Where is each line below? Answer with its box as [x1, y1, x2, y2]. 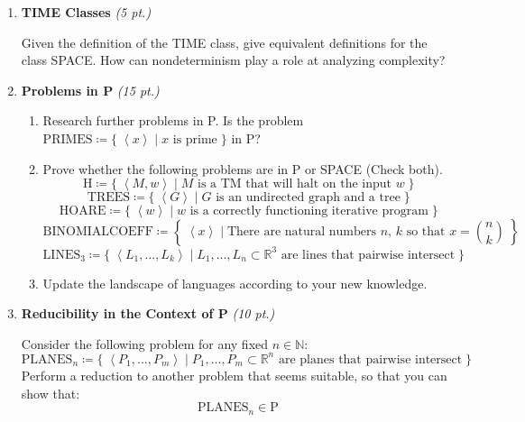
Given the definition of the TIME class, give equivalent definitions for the [21, 32, 428, 51]
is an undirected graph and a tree [216, 191, 401, 205]
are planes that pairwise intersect [278, 353, 463, 366]
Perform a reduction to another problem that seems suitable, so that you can [21, 365, 447, 384]
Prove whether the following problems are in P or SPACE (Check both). [42, 159, 443, 178]
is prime [172, 133, 217, 146]
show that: [21, 383, 80, 402]
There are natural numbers [226, 225, 377, 239]
